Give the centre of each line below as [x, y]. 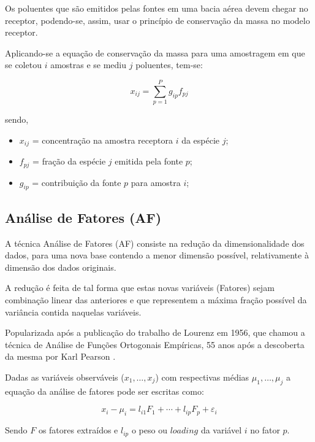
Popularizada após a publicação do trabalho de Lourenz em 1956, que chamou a [155, 332]
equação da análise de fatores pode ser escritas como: [104, 391]
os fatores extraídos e [78, 430]
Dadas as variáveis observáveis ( [65, 377]
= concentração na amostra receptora [102, 140]
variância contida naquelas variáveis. [73, 312]
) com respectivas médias [202, 377]
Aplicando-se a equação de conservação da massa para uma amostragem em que [155, 52]
